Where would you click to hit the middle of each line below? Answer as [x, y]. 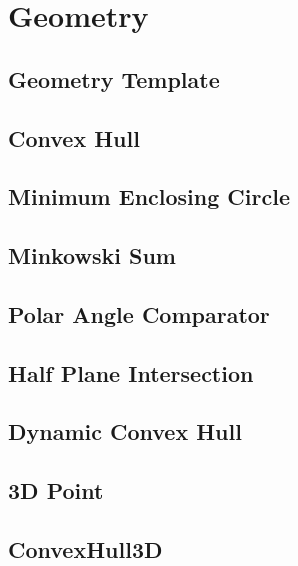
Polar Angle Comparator [139, 313]
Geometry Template [114, 78]
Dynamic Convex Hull [125, 431]
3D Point [56, 490]
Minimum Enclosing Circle [149, 196]
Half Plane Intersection [131, 372]
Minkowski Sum [92, 255]
